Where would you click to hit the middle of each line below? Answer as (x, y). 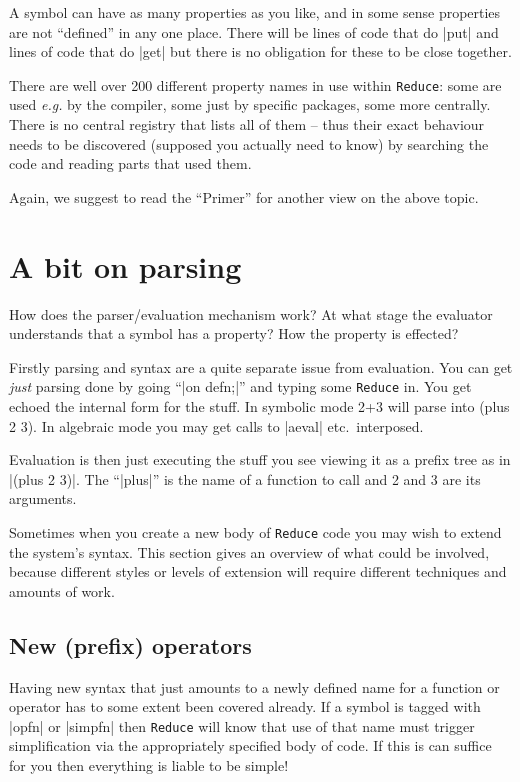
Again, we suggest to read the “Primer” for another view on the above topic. (244, 196)
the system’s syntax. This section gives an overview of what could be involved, (249, 551)
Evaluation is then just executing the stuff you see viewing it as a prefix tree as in (260, 459)
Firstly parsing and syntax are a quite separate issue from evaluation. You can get (261, 366)
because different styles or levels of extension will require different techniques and (258, 571)
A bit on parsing (125, 265)
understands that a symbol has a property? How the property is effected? (234, 333)
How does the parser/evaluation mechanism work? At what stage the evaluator (251, 313)
